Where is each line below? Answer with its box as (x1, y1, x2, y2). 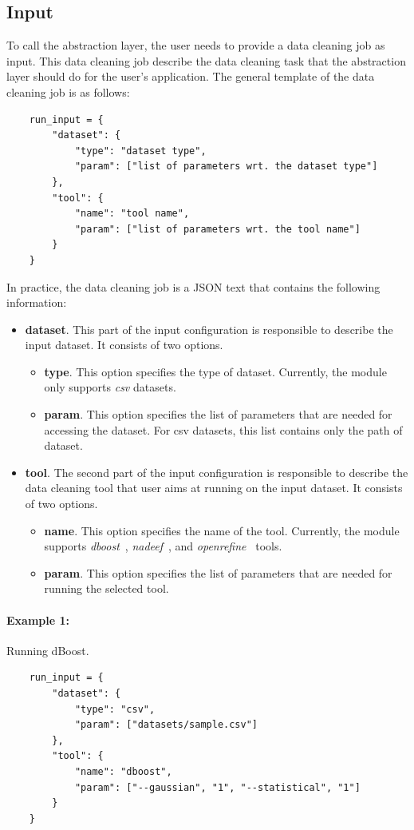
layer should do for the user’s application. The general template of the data (6, 68, 375, 85)
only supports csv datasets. (44, 379, 176, 395)
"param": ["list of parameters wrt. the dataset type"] (74, 161, 378, 173)
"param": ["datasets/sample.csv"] (74, 719, 258, 731)
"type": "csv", (74, 703, 156, 715)
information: (6, 294, 67, 311)
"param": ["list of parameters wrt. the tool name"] (74, 223, 361, 235)
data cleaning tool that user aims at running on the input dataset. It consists (25, 479, 403, 496)
